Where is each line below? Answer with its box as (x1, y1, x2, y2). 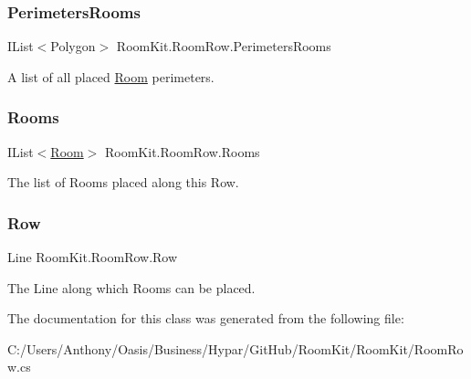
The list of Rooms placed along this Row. (7, 173, 239, 192)
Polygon (50, 37, 96, 56)
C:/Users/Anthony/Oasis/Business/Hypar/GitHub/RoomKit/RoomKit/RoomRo (7, 339, 464, 358)
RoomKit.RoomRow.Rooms (105, 142, 260, 161)
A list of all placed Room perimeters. (7, 67, 215, 86)
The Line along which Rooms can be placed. (7, 278, 256, 297)
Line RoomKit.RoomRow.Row (7, 247, 178, 267)
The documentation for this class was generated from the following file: (7, 309, 404, 328)
